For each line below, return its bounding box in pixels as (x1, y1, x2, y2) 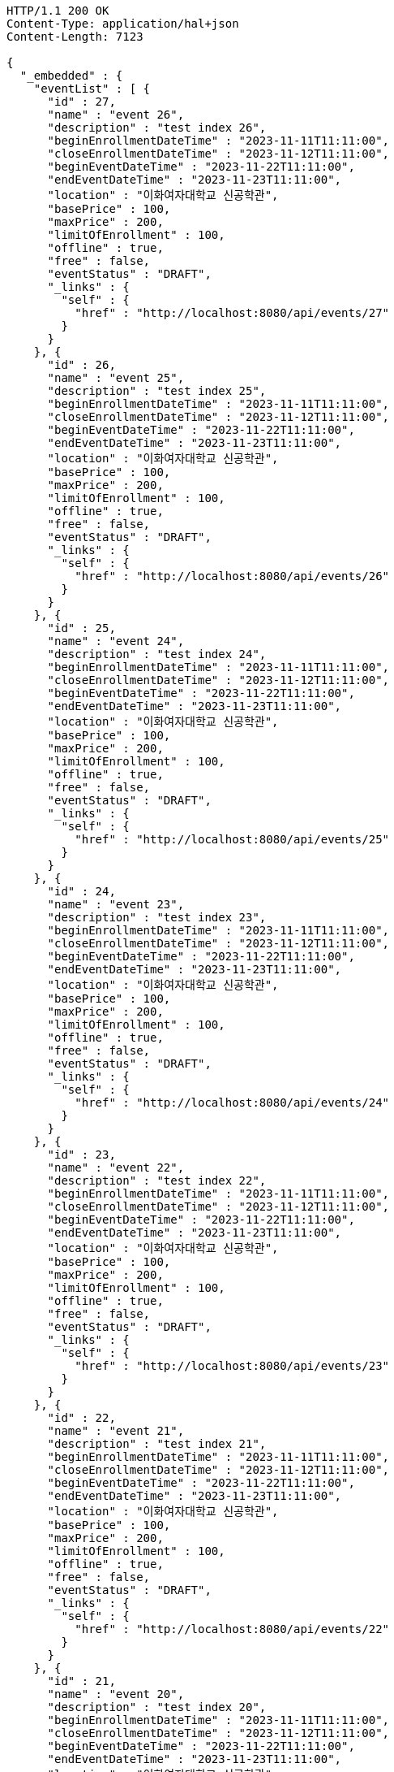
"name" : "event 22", (47, 1161, 185, 1174)
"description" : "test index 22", (47, 1174, 267, 1187)
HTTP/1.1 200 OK (6, 4, 109, 17)
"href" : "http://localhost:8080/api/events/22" (75, 1623, 390, 1636)
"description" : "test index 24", (47, 648, 267, 661)
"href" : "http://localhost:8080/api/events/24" (75, 1096, 390, 1109)
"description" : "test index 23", (47, 911, 267, 924)
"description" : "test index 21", (47, 1437, 267, 1450)
